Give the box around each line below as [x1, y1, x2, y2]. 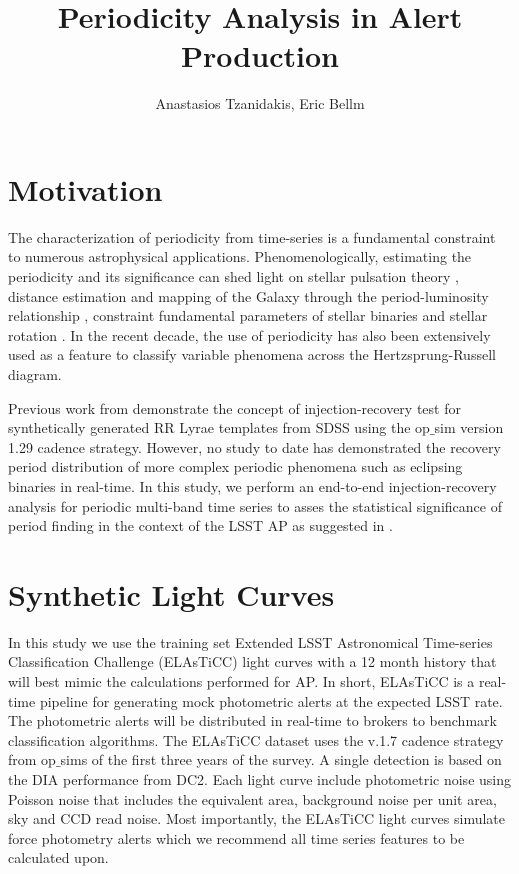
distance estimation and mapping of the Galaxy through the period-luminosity [8, 285, 489, 306]
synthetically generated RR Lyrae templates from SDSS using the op [8, 417, 430, 438]
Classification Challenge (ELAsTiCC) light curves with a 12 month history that [8, 651, 497, 672]
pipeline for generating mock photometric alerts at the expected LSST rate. [39, 690, 503, 711]
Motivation [8, 168, 163, 209]
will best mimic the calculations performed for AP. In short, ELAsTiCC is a [8, 671, 475, 692]
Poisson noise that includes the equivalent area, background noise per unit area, [8, 788, 497, 809]
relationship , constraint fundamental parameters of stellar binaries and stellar [8, 305, 488, 326]
